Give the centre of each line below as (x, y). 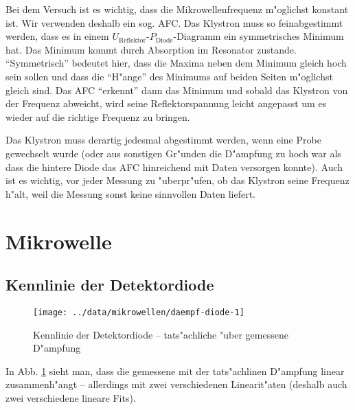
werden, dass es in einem (57, 36)
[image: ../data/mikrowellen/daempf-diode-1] (139, 312)
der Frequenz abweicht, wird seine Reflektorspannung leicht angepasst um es (166, 103)
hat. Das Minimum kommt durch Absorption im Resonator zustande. (151, 49)
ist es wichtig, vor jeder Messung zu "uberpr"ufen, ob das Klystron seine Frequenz (177, 180)
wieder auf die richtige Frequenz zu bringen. (98, 116)
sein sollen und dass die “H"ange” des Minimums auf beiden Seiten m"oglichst (169, 76)
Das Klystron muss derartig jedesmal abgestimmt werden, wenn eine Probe (163, 140)
